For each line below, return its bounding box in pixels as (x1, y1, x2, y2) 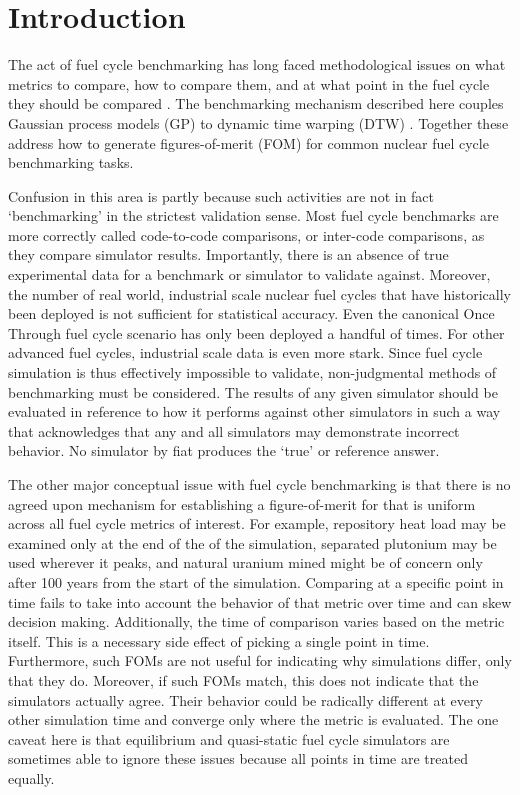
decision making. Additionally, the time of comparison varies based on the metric (8, 611, 505, 632)
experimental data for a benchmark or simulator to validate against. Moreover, (8, 264, 491, 285)
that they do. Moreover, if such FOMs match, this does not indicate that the (8, 669, 479, 690)
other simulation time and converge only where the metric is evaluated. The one (8, 709, 499, 730)
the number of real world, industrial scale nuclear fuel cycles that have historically (8, 283, 511, 304)
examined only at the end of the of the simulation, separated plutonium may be (8, 532, 497, 553)
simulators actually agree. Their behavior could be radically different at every (8, 689, 483, 710)
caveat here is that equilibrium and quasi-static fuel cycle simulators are (8, 728, 450, 749)
